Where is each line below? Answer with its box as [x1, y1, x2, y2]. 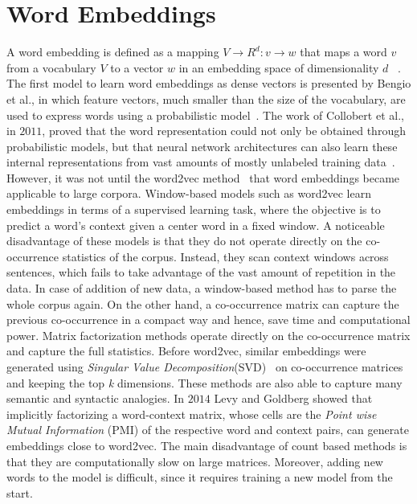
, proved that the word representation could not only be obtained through [42, 122, 406, 139]
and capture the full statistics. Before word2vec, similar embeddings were [6, 342, 366, 359]
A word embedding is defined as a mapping [6, 43, 219, 60]
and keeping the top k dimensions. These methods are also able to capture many [6, 374, 403, 391]
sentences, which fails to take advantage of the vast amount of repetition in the [6, 264, 396, 281]
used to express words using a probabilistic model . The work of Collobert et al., [6, 106, 404, 123]
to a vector [110, 59, 164, 76]
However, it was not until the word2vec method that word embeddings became [6, 169, 400, 186]
